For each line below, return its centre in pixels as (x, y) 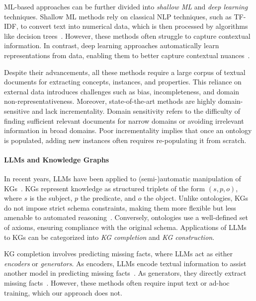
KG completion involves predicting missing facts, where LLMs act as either (118, 254)
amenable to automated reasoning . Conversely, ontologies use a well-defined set (126, 217)
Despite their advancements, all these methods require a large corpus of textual (125, 72)
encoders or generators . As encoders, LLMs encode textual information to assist (125, 263)
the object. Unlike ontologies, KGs (196, 198)
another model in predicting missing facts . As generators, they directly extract (125, 273)
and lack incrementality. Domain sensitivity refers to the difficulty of (136, 111)
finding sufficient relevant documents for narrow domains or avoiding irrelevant (124, 120)
